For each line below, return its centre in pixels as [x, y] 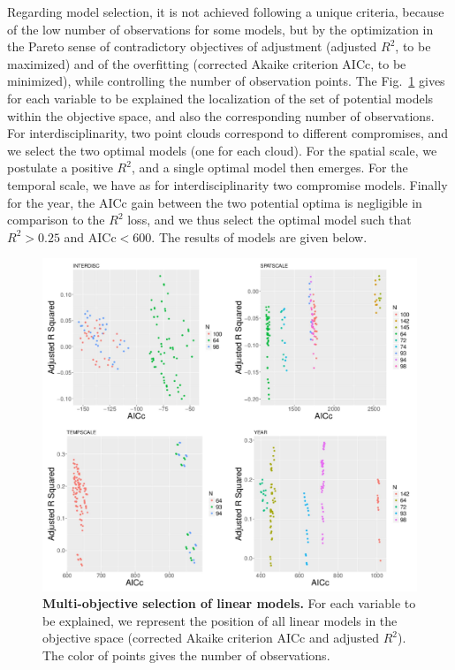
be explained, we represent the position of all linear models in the [220, 620]
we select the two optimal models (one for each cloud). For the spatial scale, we [222, 150]
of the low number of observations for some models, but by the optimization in [220, 29]
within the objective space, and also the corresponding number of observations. [221, 115]
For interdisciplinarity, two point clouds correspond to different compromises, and [228, 133]
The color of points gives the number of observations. [186, 655]
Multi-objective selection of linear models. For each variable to [229, 603]
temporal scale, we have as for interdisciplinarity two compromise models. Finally [227, 184]
